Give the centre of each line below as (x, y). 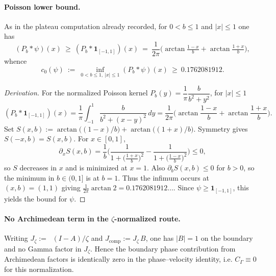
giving (71, 187)
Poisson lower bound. (42, 6)
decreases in (38, 168)
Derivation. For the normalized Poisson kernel (76, 93)
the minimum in (29, 177)
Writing (16, 238)
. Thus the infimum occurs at (164, 177)
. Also (156, 168)
